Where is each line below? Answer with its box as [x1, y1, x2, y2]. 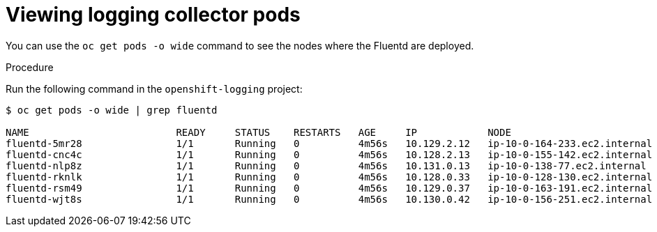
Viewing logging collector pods [6, 3, 301, 26]
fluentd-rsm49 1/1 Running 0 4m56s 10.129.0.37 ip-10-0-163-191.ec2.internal [6, 182, 653, 194]
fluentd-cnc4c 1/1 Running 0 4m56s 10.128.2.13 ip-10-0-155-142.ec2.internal [6, 148, 653, 160]
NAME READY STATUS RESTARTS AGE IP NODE [6, 126, 511, 138]
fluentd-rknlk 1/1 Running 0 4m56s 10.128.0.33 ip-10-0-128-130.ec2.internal [6, 171, 653, 183]
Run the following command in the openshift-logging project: [6, 82, 303, 95]
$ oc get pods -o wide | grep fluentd [6, 104, 218, 116]
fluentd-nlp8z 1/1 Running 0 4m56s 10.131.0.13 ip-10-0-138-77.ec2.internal [6, 160, 647, 171]
